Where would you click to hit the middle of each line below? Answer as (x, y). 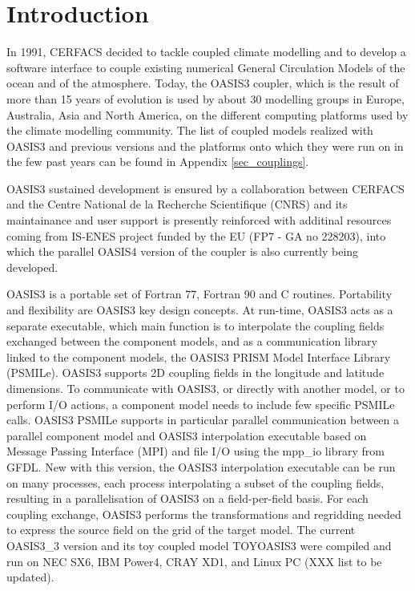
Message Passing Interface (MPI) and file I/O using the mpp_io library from (195, 451)
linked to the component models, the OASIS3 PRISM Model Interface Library (199, 356)
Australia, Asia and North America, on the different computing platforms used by (207, 114)
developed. (32, 267)
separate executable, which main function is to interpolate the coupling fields (195, 325)
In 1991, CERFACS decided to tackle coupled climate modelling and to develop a (206, 52)
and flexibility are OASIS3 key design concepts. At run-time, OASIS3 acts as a (200, 310)
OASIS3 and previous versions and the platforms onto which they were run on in (205, 146)
